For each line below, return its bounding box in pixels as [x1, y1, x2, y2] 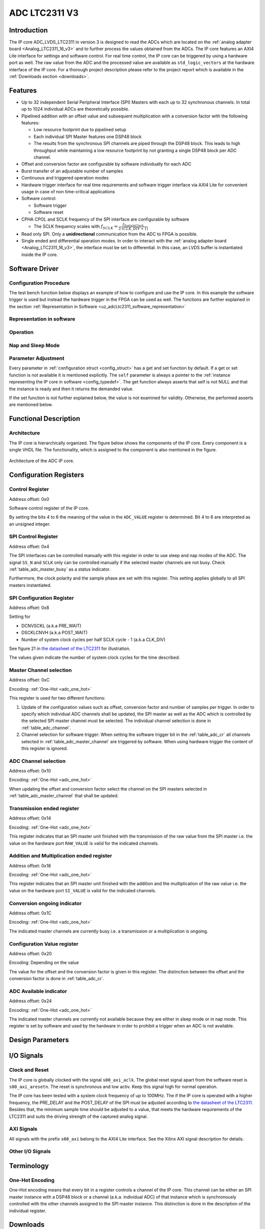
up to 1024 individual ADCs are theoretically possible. [21, 106, 130, 112]
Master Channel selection [9, 667, 72, 673]
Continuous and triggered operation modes [21, 175, 109, 181]
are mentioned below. [9, 402, 53, 408]
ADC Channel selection [9, 758, 66, 764]
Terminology [9, 1162, 49, 1170]
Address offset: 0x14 [9, 815, 51, 821]
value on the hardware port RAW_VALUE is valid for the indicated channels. [9, 840, 159, 846]
